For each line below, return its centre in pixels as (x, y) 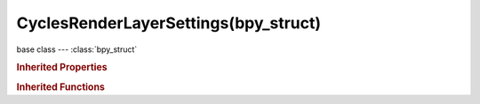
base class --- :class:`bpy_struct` (77, 49)
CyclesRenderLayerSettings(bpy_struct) (169, 23)
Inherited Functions (61, 86)
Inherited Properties (62, 68)
